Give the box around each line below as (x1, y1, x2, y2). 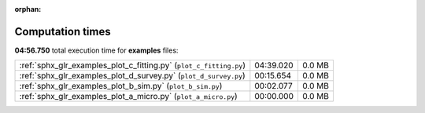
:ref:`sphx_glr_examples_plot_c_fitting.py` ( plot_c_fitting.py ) (19, 60, 246, 71)
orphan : (14, 5, 42, 13)
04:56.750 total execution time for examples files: (14, 46, 179, 55)
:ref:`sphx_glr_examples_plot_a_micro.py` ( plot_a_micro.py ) (19, 91, 238, 102)
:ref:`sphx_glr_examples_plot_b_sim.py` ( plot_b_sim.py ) (19, 81, 223, 92)
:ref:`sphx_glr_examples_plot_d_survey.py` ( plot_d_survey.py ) (19, 71, 246, 82)
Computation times (14, 24, 111, 38)
